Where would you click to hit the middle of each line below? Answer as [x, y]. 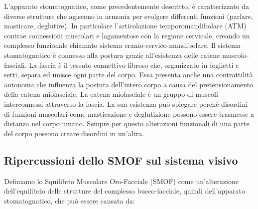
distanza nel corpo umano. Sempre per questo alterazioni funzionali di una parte [127, 123]
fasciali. [15, 65]
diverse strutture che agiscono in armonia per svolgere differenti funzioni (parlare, [129, 16]
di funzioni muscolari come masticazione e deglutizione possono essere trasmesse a [129, 113]
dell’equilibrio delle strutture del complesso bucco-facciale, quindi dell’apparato [125, 191]
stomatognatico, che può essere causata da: [69, 200]
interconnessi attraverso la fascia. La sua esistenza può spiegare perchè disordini [126, 104]
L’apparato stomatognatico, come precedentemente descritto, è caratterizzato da [127, 6]
